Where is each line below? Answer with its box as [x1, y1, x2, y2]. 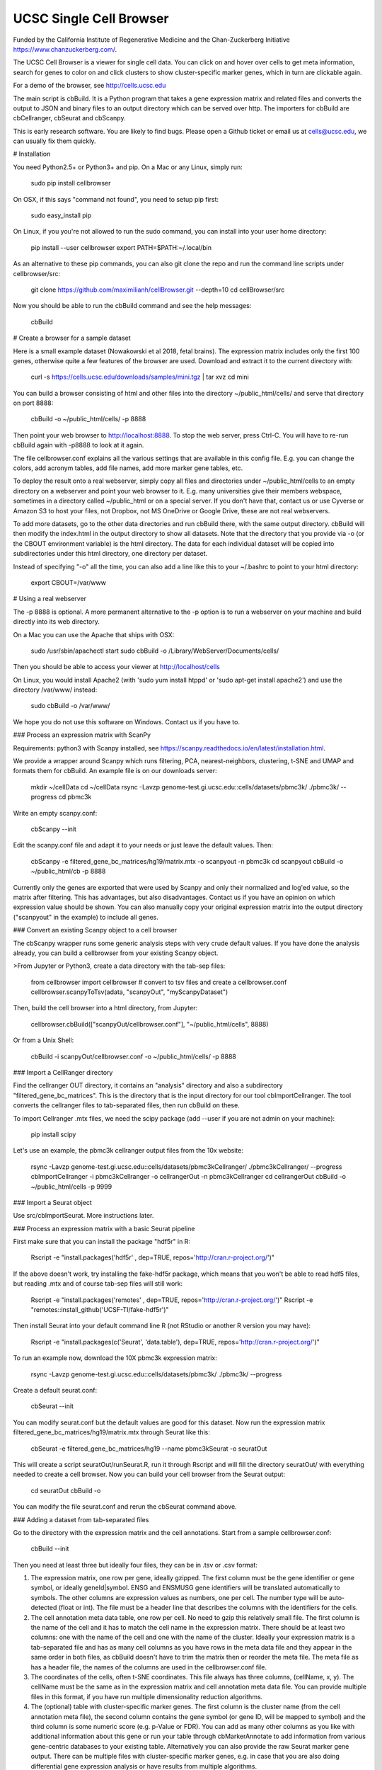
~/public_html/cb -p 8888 [30, 867, 106, 876]
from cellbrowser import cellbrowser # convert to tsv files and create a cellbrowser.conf [30, 978, 287, 986]
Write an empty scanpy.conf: [13, 809, 98, 817]
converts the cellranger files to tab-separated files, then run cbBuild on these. [13, 1101, 240, 1109]
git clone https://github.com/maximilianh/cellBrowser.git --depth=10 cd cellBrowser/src [30, 285, 285, 294]
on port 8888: [13, 399, 54, 407]
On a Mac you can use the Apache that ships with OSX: [13, 630, 175, 639]
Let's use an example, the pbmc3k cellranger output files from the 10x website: [13, 1146, 243, 1155]
